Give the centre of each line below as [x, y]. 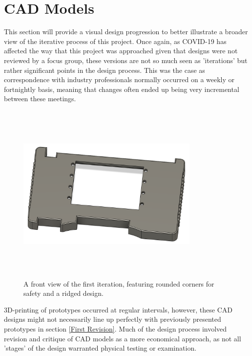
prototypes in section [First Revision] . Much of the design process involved [115, 329]
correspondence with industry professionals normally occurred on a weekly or [119, 79]
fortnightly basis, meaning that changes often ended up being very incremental [122, 89]
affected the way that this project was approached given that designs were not [121, 51]
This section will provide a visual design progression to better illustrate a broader [126, 32]
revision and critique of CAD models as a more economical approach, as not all [123, 338]
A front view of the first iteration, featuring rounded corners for [119, 283]
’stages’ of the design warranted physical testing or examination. [100, 348]
